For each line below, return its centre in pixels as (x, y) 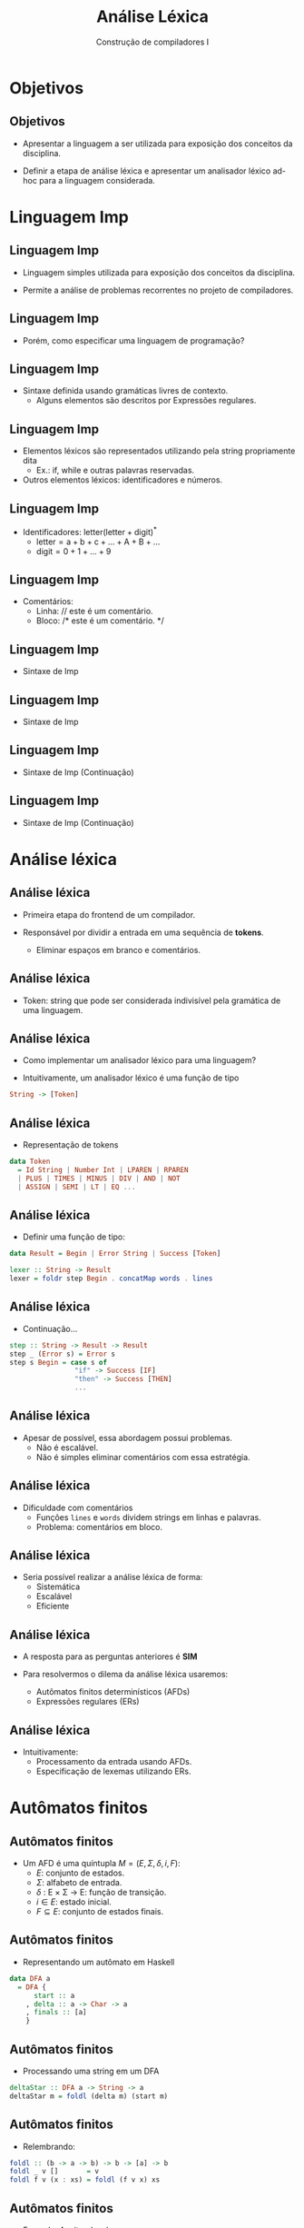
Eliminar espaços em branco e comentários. (118, 950)
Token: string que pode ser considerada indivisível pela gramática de (152, 1000)
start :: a (54, 1995)
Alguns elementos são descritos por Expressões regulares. (146, 401)
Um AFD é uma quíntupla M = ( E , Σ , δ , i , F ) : (101, 1864)
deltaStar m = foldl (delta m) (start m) (89, 2096)
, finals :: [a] (57, 2013)
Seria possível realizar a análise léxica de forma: (113, 1577)
